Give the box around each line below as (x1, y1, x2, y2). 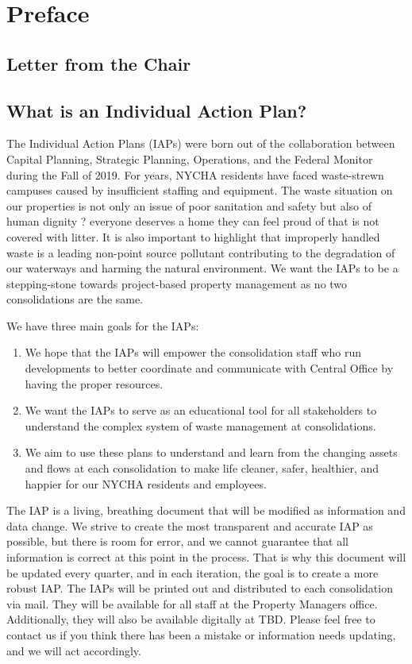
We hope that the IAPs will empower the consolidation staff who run (25, 344, 362, 361)
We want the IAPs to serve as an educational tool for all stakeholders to (25, 402, 377, 419)
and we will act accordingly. (6, 642, 141, 658)
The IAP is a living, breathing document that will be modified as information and (6, 502, 406, 519)
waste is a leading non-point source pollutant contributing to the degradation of (6, 244, 395, 261)
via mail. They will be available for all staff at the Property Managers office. (6, 595, 378, 612)
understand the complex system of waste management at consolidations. (25, 417, 376, 434)
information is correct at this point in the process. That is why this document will (6, 549, 406, 566)
